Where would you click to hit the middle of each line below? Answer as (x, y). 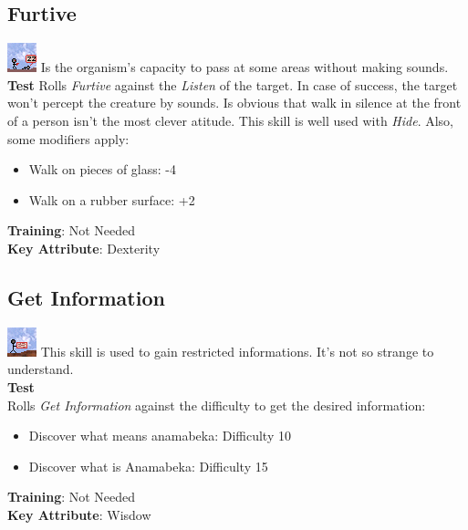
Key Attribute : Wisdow (79, 514)
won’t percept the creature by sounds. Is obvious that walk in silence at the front (234, 103)
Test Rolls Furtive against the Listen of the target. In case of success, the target (233, 84)
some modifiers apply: (68, 138)
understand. (41, 369)
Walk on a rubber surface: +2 (112, 199)
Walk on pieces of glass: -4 (103, 169)
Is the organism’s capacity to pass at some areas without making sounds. (244, 67)
